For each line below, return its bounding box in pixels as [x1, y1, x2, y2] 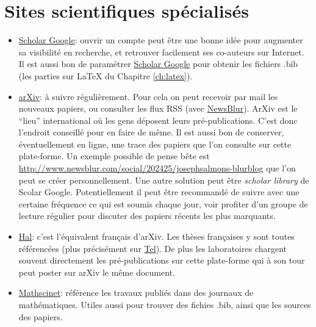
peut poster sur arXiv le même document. [18, 265, 175, 278]
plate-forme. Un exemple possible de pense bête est [18, 149, 210, 162]
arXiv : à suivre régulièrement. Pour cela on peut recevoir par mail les [18, 90, 278, 102]
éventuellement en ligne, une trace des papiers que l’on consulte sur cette [18, 137, 292, 150]
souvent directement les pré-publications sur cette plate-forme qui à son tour [18, 254, 305, 267]
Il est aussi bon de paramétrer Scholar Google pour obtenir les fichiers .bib [18, 57, 298, 70]
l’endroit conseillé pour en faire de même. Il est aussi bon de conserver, [18, 126, 284, 138]
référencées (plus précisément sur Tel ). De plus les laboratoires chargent [18, 242, 287, 254]
